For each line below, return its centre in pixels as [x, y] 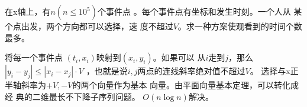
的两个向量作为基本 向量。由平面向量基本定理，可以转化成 [186, 85]
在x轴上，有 [28, 11]
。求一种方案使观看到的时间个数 [240, 26]
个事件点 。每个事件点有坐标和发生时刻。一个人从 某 [200, 11]
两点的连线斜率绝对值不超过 [191, 71]
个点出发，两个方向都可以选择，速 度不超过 [89, 26]
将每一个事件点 [34, 57]
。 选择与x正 [274, 71]
